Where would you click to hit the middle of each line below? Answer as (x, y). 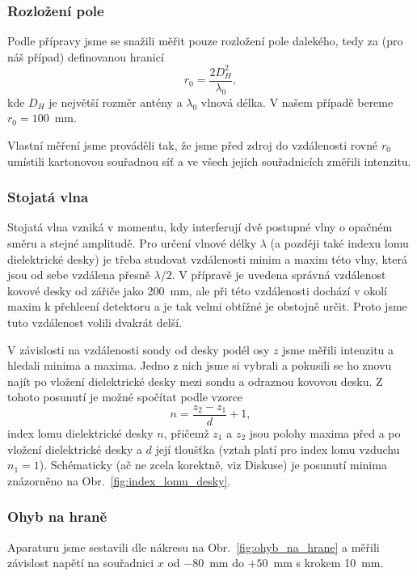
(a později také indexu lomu (339, 242)
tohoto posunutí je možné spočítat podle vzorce (125, 397)
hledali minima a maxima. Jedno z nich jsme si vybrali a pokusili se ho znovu (200, 365)
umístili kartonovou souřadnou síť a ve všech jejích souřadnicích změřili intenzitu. (209, 161)
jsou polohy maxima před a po (325, 432)
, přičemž (186, 432)
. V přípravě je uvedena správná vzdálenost (279, 275)
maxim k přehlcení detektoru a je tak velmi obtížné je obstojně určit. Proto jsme (207, 306)
